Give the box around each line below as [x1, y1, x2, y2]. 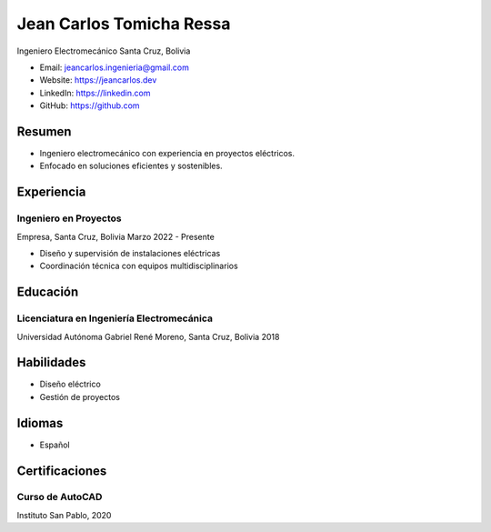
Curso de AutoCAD [16, 491, 103, 504]
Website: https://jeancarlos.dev [39, 75, 157, 85]
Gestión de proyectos [39, 391, 120, 402]
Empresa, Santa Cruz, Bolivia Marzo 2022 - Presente [16, 231, 215, 242]
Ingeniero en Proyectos [16, 212, 122, 225]
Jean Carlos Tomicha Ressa [16, 14, 231, 34]
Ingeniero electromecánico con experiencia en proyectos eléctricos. [39, 148, 296, 159]
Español [39, 439, 70, 450]
